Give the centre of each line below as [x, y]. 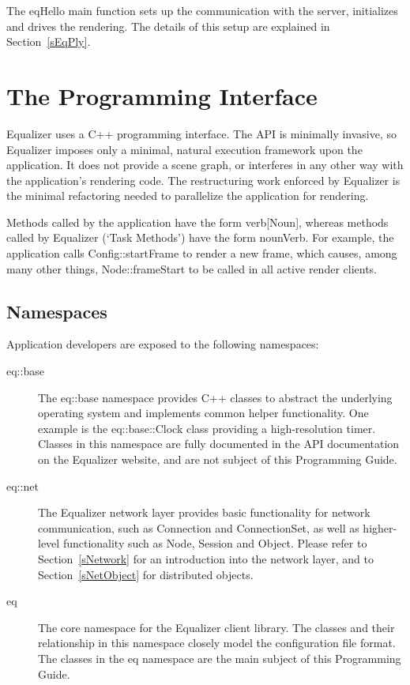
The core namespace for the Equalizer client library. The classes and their [216, 627]
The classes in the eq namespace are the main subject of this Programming [220, 658]
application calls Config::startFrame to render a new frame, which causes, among [202, 253]
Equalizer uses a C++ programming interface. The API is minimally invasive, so [202, 133]
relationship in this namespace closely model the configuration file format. [217, 643]
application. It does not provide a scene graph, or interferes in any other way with [205, 165]
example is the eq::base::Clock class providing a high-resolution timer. [207, 428]
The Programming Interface [162, 95]
